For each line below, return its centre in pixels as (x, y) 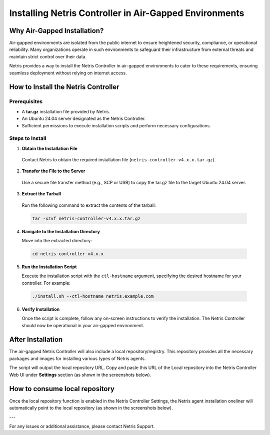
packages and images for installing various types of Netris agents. (77, 358)
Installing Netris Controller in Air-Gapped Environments (127, 13)
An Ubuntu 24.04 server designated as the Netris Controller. (84, 119)
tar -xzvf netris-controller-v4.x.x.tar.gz (86, 218)
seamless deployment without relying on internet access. (68, 73)
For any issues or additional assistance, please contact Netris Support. (82, 426)
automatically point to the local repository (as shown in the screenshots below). (91, 408)
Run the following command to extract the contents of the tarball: (89, 205)
